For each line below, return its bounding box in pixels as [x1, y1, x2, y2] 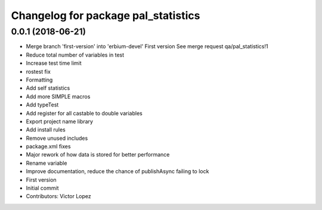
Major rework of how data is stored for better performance [26, 151, 170, 158]
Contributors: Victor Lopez [26, 193, 92, 200]
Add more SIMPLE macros [26, 93, 91, 100]
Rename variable [26, 159, 67, 167]
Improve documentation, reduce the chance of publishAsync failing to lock [26, 168, 209, 175]
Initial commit [26, 184, 59, 192]
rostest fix [26, 68, 51, 75]
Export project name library [26, 118, 94, 125]
